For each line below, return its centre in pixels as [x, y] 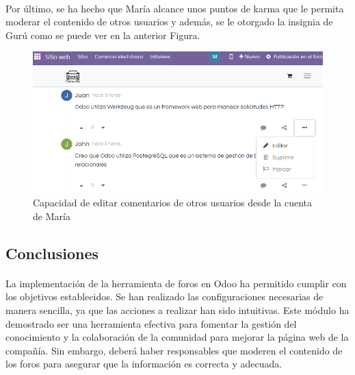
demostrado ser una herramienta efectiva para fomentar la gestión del [151, 323]
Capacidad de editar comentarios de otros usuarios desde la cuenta [173, 203]
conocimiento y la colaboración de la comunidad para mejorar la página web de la [177, 337]
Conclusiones [52, 253]
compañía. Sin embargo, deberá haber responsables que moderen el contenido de [174, 350]
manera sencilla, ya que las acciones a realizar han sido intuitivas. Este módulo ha [177, 310]
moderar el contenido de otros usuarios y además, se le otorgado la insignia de [169, 22]
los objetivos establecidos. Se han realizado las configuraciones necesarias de [165, 297]
